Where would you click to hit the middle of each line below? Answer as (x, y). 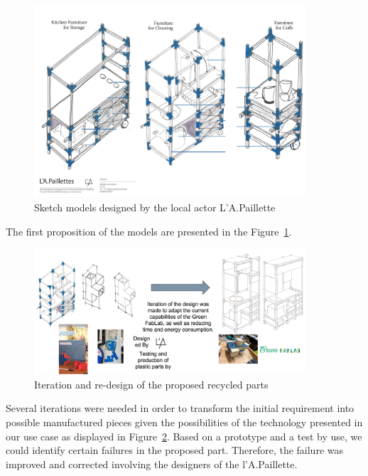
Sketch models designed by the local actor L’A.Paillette (155, 207)
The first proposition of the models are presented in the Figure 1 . (149, 231)
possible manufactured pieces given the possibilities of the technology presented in (184, 422)
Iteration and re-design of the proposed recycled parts (151, 384)
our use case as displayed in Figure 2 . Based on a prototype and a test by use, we (184, 436)
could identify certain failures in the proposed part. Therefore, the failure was (174, 450)
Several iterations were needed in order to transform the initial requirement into (180, 408)
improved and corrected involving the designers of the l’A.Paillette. (152, 464)
